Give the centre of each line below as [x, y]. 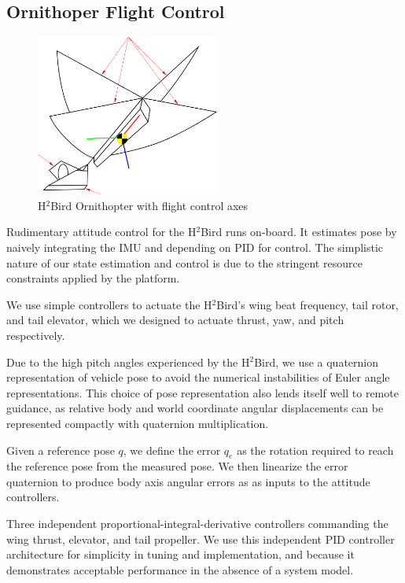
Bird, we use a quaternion [317, 362]
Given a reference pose [61, 450]
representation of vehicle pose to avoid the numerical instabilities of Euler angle [198, 377]
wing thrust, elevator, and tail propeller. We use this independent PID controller [201, 539]
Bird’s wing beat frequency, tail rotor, [307, 304]
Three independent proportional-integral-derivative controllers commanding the [197, 524]
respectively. [36, 335]
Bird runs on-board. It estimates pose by [299, 232]
